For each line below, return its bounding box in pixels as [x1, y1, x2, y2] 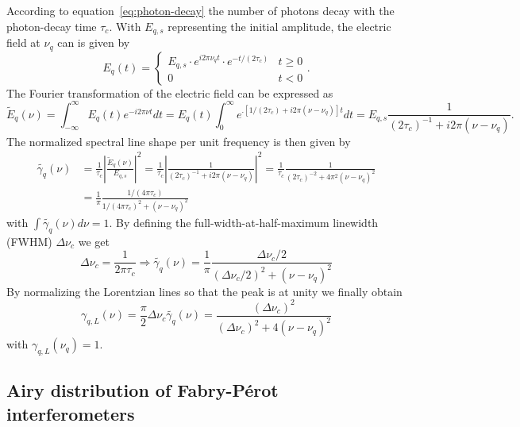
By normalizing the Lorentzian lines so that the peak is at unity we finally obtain [6, 283, 403, 299]
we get [78, 233, 110, 249]
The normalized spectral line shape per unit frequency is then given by [6, 133, 351, 149]
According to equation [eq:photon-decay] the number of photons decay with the [6, 2, 395, 18]
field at [6, 34, 40, 51]
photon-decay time [6, 17, 97, 34]
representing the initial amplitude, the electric [168, 17, 391, 34]
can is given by [57, 34, 130, 51]
